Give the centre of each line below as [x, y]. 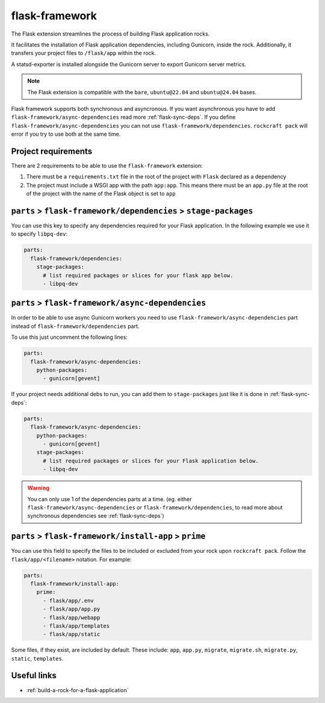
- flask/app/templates [76, 626]
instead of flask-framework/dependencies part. [75, 326]
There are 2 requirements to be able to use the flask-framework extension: [107, 165]
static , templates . [37, 658]
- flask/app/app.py [72, 609]
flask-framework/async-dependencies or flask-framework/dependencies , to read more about [155, 507]
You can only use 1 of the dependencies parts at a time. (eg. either [110, 499]
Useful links [34, 676]
